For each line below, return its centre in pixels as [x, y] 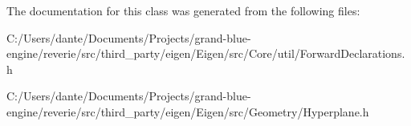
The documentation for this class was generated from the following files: [183, 10]
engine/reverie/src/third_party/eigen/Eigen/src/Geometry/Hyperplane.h [188, 111]
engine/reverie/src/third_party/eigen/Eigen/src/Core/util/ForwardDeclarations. [206, 53]
